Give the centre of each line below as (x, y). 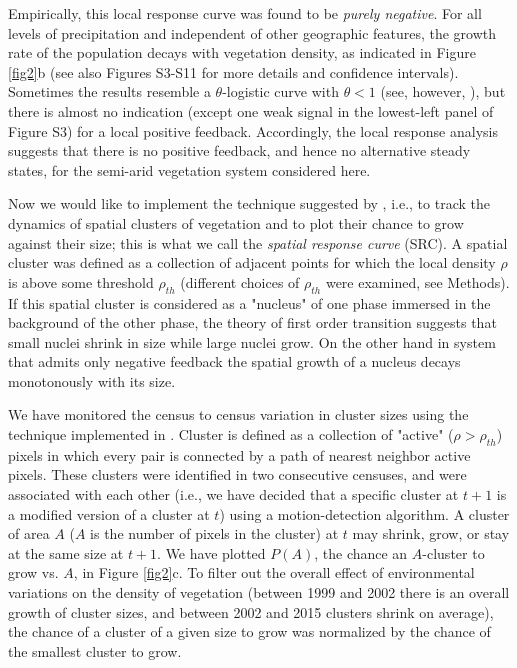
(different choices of (240, 281)
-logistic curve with (280, 91)
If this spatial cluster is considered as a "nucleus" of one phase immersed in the (249, 302)
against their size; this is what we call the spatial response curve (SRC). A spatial (258, 242)
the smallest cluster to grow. (95, 650)
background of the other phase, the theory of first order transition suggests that (252, 322)
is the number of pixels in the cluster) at (214, 533)
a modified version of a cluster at (109, 513)
